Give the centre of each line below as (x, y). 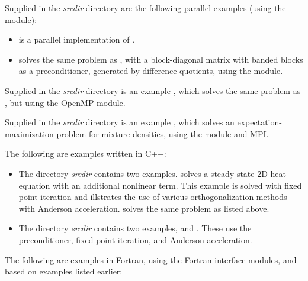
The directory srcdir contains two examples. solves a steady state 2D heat (152, 173)
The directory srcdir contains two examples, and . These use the (135, 228)
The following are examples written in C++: (86, 154)
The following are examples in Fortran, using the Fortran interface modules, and (151, 259)
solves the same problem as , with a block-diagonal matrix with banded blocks (161, 59)
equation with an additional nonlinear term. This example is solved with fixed (160, 185)
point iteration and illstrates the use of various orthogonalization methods (153, 197)
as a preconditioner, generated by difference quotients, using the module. (151, 71)
